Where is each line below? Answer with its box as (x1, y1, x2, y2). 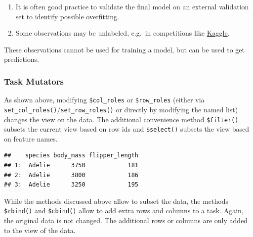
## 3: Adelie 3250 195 (4, 181, 139, 189)
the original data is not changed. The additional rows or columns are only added (4, 215, 248, 226)
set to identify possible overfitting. (15, 11, 119, 21)
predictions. (4, 54, 39, 64)
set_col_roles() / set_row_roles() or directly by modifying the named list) (4, 104, 238, 114)
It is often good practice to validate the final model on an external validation (15, 1, 249, 11)
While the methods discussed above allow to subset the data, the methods (4, 195, 228, 206)
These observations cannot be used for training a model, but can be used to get (4, 44, 245, 54)
